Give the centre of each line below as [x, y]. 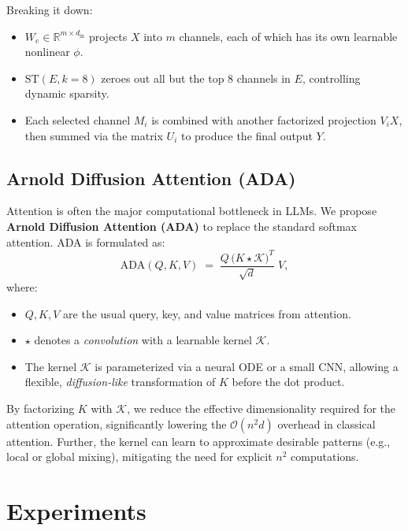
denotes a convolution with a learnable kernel [143, 340]
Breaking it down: [50, 9]
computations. [325, 457]
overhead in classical [326, 423]
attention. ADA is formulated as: [86, 241]
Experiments [76, 511]
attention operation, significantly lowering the [117, 423]
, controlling [331, 78]
